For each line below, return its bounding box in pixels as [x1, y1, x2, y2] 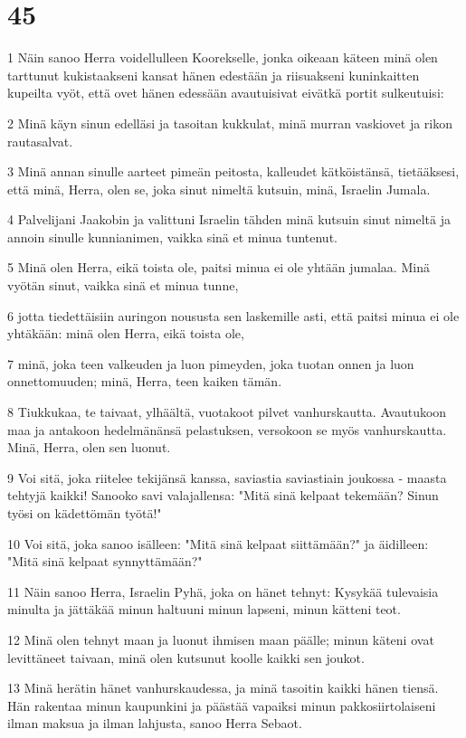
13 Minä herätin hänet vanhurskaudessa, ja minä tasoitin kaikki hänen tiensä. [7, 678, 439, 697]
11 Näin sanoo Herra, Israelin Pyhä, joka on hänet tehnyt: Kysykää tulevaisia [7, 582, 439, 601]
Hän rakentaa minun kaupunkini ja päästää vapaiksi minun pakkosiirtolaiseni [7, 695, 436, 714]
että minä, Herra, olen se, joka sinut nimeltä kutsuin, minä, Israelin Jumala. [7, 179, 431, 198]
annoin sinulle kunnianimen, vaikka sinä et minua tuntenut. [7, 227, 338, 246]
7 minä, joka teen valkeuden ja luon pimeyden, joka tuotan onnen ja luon [7, 354, 414, 373]
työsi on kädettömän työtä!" [7, 504, 162, 522]
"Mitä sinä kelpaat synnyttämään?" [7, 552, 203, 571]
